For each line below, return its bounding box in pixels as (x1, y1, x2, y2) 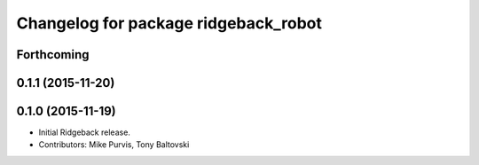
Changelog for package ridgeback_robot (16, 13, 323, 33)
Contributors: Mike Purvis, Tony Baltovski (38, 139, 190, 150)
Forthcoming (16, 47, 90, 62)
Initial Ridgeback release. (38, 127, 130, 137)
